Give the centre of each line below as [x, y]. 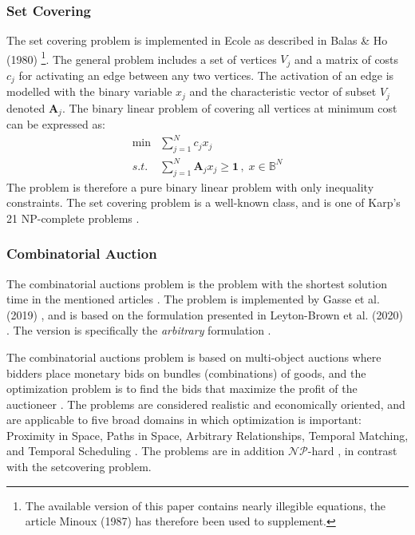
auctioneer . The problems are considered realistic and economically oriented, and [206, 404]
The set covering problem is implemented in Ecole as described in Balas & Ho [197, 40]
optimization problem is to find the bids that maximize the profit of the [182, 388]
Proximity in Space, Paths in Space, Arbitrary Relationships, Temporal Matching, [207, 435]
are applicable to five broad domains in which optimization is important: [184, 420]
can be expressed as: [56, 124]
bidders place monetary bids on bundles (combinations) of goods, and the [186, 373]
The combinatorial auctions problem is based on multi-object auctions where [194, 357]
